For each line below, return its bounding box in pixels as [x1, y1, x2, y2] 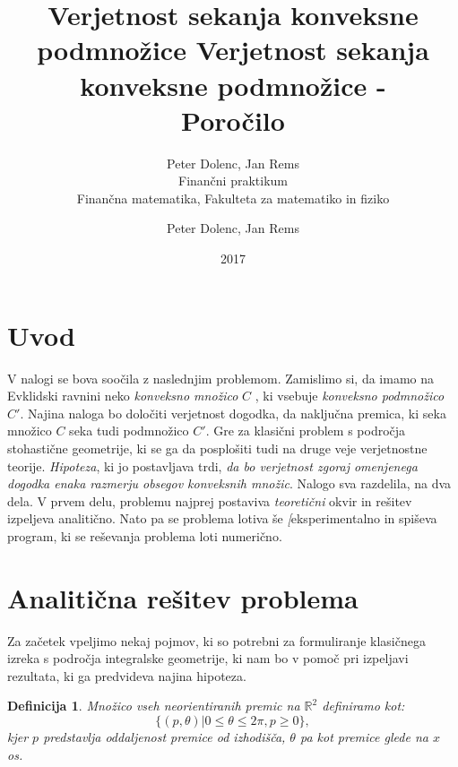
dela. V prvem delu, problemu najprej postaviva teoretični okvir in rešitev [7, 491, 412, 510]
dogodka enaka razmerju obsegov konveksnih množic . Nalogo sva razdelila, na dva [7, 474, 452, 493]
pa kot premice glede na [299, 728, 428, 746]
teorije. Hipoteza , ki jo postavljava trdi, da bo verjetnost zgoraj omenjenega [7, 456, 418, 475]
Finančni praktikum [178, 171, 288, 190]
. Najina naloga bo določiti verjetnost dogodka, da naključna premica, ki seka [20, 403, 446, 422]
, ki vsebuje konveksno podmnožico [255, 386, 445, 405]
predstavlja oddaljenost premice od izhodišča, [43, 728, 286, 746]
